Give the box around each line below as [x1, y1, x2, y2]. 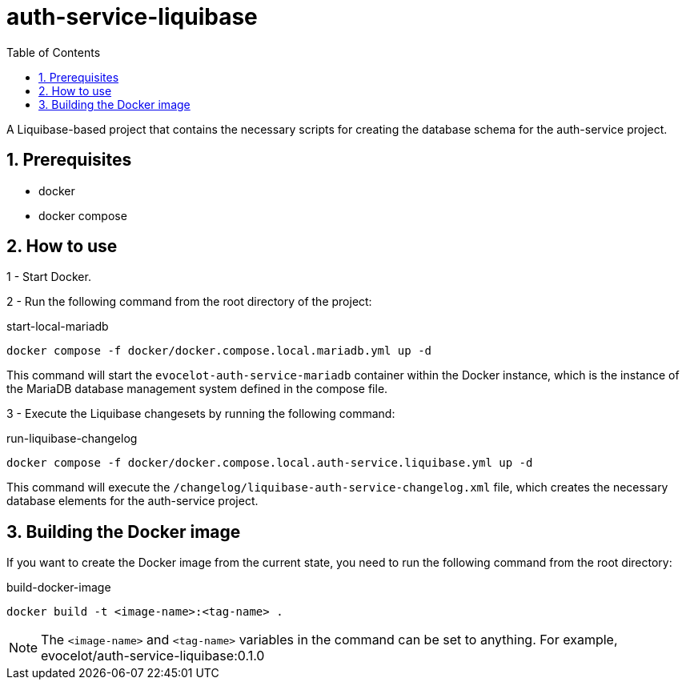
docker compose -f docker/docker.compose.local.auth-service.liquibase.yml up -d [6, 456, 533, 470]
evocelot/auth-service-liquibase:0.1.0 [41, 648, 265, 664]
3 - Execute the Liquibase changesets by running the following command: [6, 407, 395, 421]
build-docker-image [6, 580, 111, 595]
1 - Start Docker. [6, 270, 91, 284]
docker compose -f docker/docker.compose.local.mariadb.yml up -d [6, 344, 432, 358]
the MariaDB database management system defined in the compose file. [6, 382, 388, 396]
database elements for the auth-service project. [6, 494, 259, 508]
